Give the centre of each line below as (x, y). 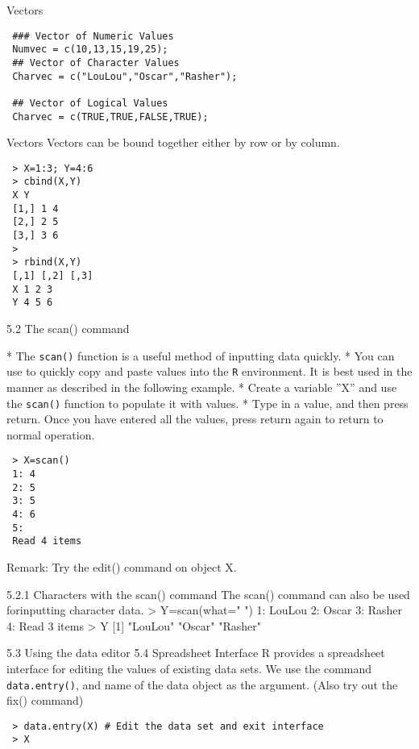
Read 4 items (47, 541)
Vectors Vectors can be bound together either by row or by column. (173, 142)
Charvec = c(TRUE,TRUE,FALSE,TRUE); (110, 117)
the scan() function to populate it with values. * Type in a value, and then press (207, 403)
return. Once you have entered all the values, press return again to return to (195, 419)
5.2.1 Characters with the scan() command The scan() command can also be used (208, 594)
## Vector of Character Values (96, 62)
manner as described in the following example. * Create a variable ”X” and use (202, 387)
